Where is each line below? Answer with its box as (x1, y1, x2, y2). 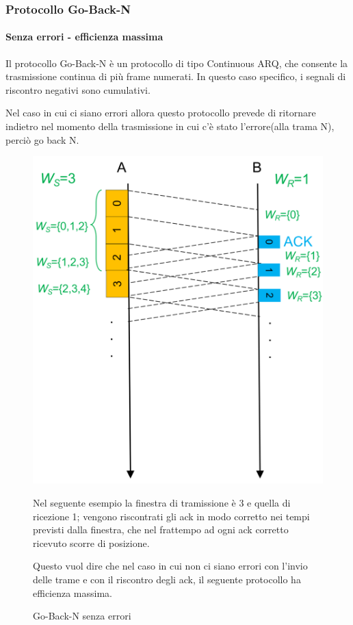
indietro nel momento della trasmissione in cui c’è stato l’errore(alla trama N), (5, 119, 335, 133)
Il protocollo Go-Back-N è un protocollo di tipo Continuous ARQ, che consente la (5, 55, 348, 70)
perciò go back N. (5, 132, 79, 146)
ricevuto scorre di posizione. (33, 535, 150, 550)
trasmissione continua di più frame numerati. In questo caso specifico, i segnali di (5, 69, 346, 84)
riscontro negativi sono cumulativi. (5, 82, 151, 97)
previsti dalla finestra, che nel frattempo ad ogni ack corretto (33, 522, 289, 537)
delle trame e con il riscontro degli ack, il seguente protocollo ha (33, 572, 301, 586)
